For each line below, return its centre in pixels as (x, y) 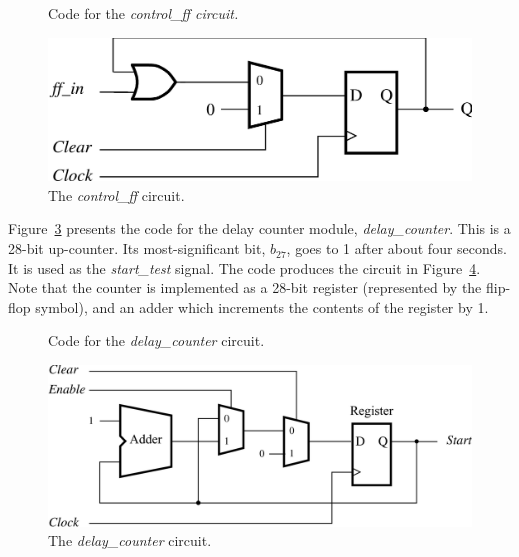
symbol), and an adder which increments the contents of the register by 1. (262, 306)
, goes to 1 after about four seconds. (397, 248)
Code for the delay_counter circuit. (156, 340)
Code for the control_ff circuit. (143, 13)
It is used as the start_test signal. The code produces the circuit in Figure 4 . (244, 267)
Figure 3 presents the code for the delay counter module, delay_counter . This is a (259, 228)
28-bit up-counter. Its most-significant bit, (137, 248)
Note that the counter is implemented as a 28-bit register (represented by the (245, 287)
